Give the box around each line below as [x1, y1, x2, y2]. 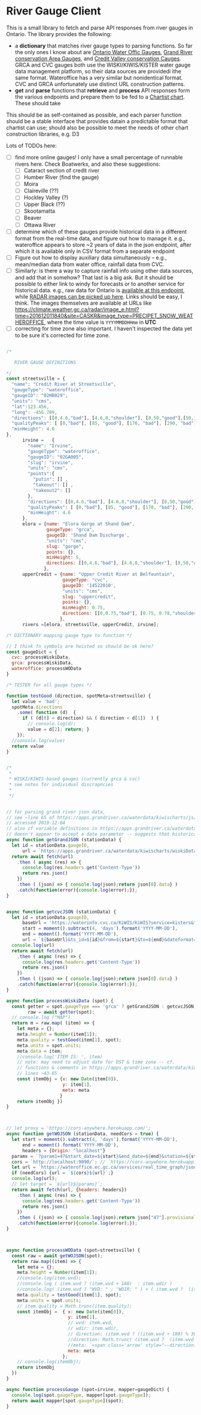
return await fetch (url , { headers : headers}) [11, 1187, 127, 1193]
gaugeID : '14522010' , [62, 582, 117, 588]
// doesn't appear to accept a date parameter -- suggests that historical [6, 831, 199, 838]
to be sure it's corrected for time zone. [14, 332, 110, 339]
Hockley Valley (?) [23, 194, 69, 201]
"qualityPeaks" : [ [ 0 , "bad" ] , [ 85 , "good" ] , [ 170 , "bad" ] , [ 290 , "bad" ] [11, 421, 197, 427]
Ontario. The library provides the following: [6, 30, 112, 37]
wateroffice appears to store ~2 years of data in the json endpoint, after [14, 241, 191, 248]
